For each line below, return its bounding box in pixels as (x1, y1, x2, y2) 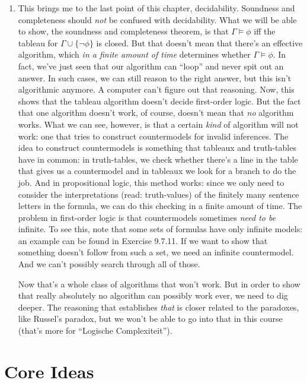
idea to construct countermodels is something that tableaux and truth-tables (18, 141, 296, 154)
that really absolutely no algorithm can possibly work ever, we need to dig (18, 289, 288, 302)
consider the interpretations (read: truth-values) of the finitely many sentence (18, 188, 299, 200)
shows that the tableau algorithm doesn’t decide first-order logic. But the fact (18, 94, 301, 107)
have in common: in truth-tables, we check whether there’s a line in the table (18, 153, 298, 165)
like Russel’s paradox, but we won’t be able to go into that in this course (18, 312, 283, 325)
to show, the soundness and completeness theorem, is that (18, 25, 229, 37)
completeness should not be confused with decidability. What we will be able (18, 13, 297, 26)
